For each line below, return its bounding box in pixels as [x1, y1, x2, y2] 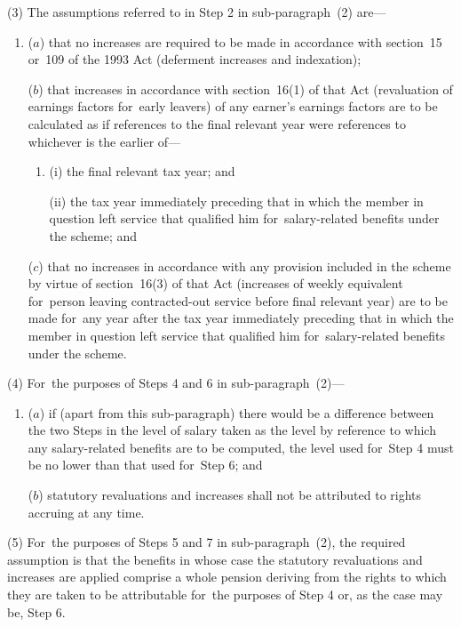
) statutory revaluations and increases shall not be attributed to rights [38, 486, 422, 504]
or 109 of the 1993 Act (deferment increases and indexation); [28, 50, 362, 68]
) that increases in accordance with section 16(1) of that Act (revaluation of [38, 79, 453, 98]
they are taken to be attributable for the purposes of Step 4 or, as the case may [7, 585, 443, 604]
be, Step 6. [7, 602, 66, 621]
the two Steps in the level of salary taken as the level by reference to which [28, 421, 436, 439]
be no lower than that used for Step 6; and [28, 455, 263, 474]
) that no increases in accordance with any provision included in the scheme [38, 256, 451, 275]
